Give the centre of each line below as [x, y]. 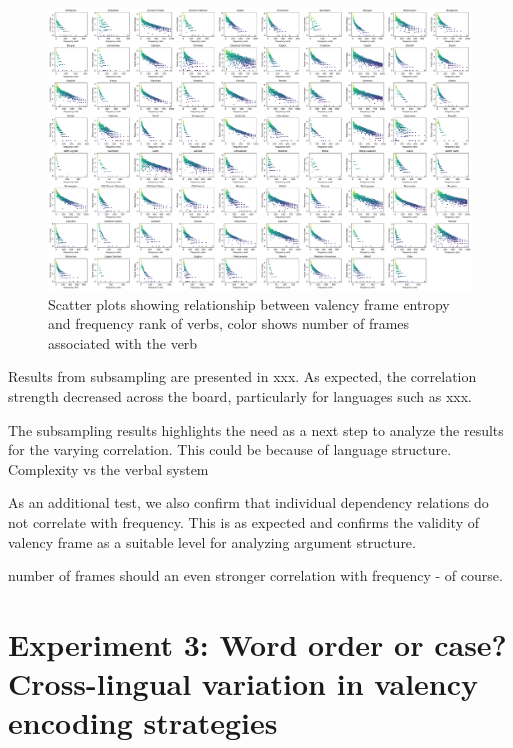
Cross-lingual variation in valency [243, 683]
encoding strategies [143, 722]
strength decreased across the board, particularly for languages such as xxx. [240, 395]
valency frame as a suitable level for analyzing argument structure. [212, 541]
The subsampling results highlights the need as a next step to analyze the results [256, 429]
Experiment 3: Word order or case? [257, 643]
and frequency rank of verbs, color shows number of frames [229, 323]
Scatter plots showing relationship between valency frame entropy [249, 303]
